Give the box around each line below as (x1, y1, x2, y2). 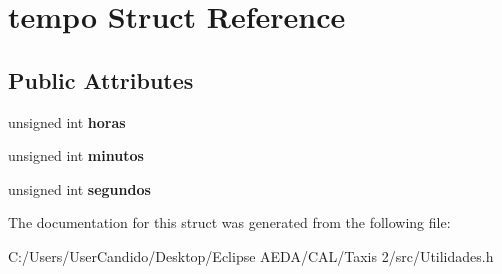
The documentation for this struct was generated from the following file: (8, 212, 451, 233)
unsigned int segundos (8, 178, 151, 199)
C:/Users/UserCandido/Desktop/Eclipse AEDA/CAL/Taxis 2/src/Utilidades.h (8, 245, 494, 266)
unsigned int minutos (8, 145, 144, 166)
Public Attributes (8, 64, 194, 95)
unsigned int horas (8, 111, 126, 132)
